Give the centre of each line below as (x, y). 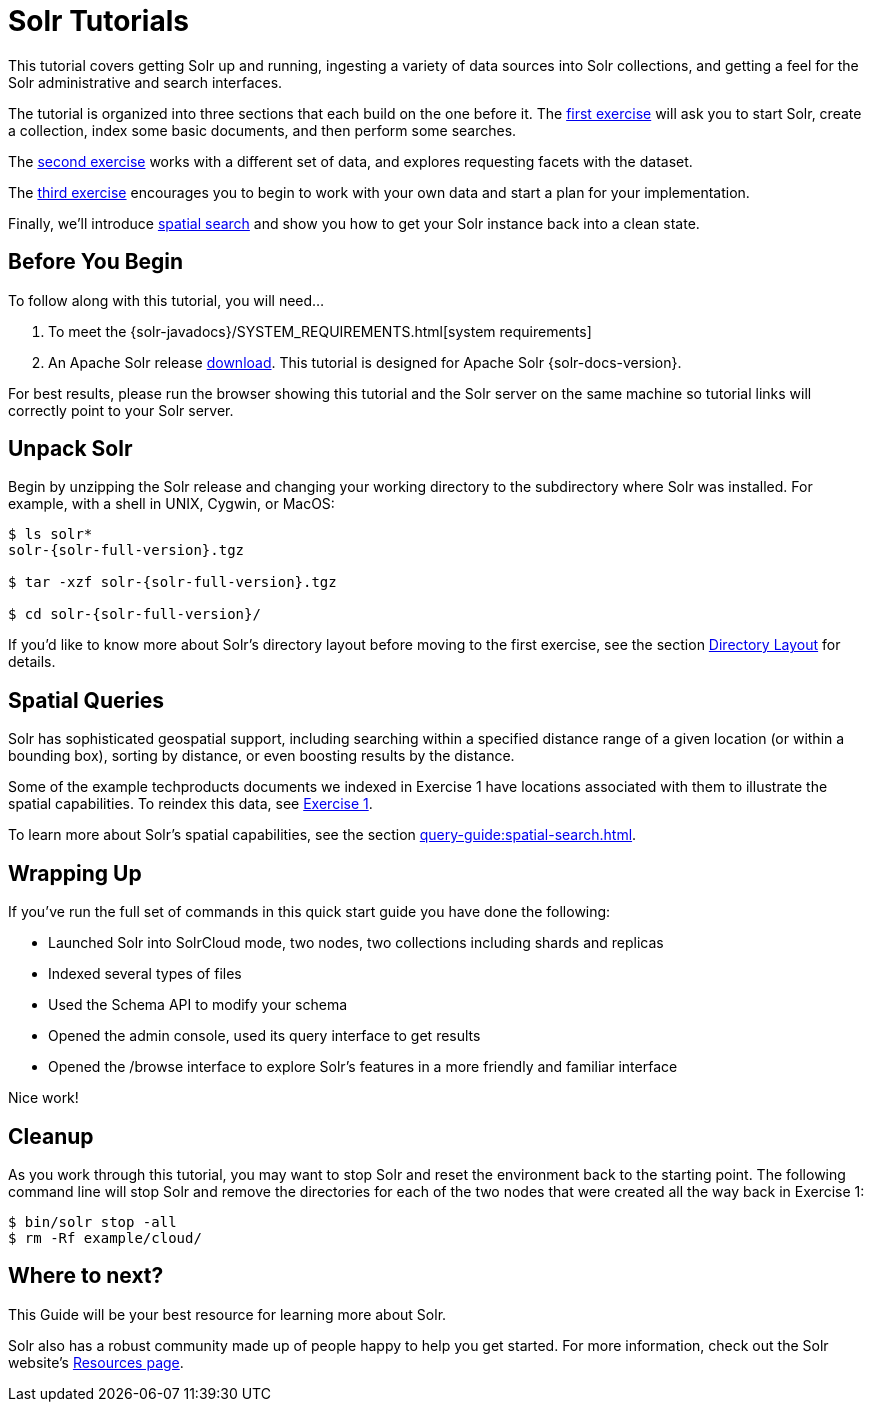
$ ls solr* (50, 534)
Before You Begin (96, 262)
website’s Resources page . (96, 1362)
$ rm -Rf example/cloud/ (105, 1237)
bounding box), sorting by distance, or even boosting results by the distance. (261, 756)
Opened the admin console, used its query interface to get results (264, 1036)
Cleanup (51, 1136)
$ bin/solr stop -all (92, 1221)
